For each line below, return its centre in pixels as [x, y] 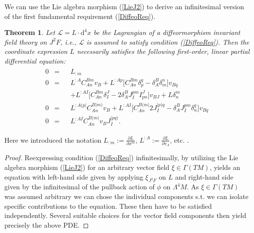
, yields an [225, 167]
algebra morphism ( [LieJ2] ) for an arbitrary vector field [87, 167]
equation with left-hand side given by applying [74, 176]
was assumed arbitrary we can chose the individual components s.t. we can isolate [127, 196]
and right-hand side [204, 176]
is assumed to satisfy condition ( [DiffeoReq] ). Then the [168, 42]
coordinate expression [36, 51]
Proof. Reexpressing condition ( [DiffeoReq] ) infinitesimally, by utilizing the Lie [121, 158]
